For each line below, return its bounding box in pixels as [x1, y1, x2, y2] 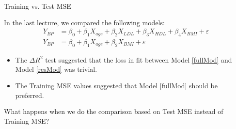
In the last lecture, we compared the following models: [4, 17, 165, 27]
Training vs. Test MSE [4, 1, 71, 11]
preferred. [15, 90, 44, 100]
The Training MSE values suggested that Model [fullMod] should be [15, 81, 218, 91]
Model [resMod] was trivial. [15, 64, 97, 74]
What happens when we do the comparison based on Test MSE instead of [4, 106, 223, 116]
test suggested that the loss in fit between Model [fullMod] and [45, 54, 232, 64]
